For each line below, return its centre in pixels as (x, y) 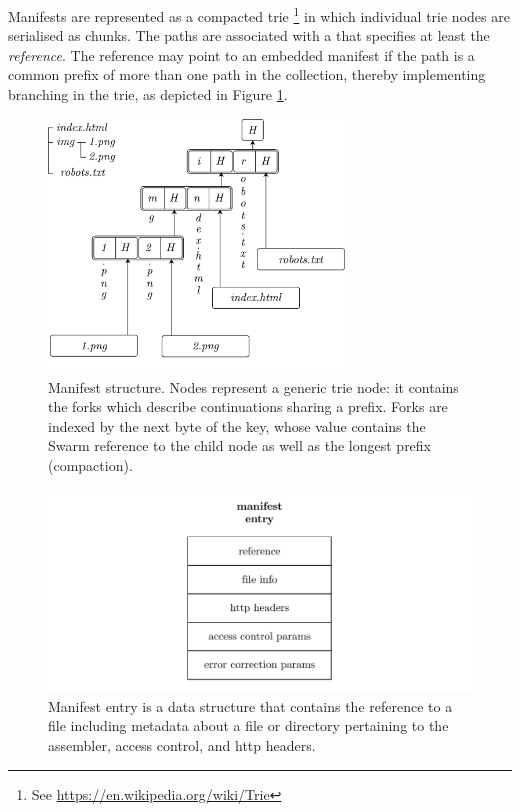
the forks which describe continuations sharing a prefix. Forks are (248, 406)
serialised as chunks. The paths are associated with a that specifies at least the (249, 35)
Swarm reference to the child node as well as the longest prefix (240, 445)
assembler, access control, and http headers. (182, 744)
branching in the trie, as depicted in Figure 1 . (148, 94)
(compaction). (90, 465)
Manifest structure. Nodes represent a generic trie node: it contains (253, 386)
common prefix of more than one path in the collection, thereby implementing (247, 74)
